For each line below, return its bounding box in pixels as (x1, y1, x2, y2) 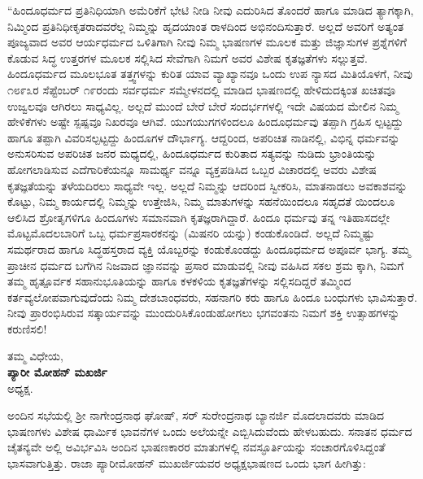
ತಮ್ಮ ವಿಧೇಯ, (7, 347, 63, 364)
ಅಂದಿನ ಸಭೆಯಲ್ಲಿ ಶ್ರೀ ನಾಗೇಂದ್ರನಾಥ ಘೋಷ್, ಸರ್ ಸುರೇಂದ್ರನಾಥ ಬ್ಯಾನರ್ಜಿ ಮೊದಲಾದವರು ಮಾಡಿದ (7, 407, 385, 424)
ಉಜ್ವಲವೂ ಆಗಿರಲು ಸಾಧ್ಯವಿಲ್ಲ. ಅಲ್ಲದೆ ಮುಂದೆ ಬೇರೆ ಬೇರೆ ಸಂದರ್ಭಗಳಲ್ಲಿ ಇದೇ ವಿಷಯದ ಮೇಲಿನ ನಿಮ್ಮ (7, 97, 399, 114)
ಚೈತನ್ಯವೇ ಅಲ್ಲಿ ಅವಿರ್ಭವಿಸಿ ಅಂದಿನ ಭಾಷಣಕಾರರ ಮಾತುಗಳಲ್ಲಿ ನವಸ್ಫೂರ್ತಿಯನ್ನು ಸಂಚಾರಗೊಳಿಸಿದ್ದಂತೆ (7, 438, 386, 455)
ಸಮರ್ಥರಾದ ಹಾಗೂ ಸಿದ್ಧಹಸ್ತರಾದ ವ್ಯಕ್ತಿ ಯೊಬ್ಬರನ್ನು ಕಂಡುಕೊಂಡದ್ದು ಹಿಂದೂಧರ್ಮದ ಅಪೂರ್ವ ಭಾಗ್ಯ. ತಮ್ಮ (7, 240, 411, 257)
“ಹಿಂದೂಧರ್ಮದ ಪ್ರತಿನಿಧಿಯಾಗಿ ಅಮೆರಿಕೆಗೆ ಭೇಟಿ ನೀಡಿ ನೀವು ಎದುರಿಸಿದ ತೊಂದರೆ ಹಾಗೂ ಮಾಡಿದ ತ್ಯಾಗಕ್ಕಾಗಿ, (7, 2, 414, 18)
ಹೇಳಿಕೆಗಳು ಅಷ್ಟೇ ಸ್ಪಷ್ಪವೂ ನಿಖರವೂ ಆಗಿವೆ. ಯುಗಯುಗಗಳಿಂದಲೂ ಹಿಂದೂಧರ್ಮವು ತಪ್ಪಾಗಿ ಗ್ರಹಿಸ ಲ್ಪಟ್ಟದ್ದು (7, 113, 403, 130)
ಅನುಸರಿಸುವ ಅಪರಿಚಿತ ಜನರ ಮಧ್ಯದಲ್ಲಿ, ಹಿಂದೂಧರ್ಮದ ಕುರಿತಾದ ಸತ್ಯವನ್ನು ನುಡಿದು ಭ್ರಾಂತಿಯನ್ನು (7, 145, 377, 162)
